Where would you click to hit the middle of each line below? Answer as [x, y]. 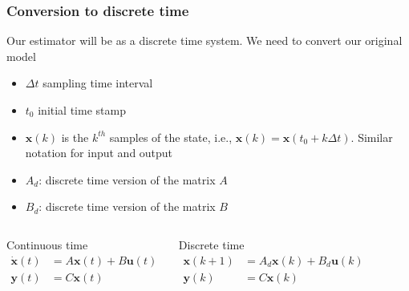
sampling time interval [98, 83]
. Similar [372, 137]
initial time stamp [82, 110]
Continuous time [47, 244]
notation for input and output [99, 153]
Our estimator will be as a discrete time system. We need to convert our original [204, 40]
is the [75, 137]
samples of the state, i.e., [171, 137]
